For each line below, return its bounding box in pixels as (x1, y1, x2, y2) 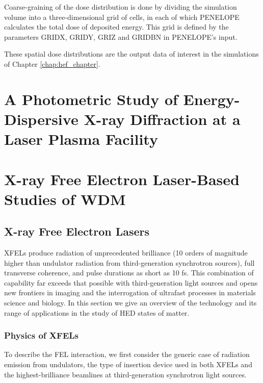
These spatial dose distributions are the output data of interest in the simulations (4, 48, 259, 59)
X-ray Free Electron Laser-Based (4, 168, 240, 189)
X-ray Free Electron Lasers (4, 223, 150, 239)
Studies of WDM (4, 188, 126, 209)
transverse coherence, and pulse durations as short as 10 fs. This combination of (4, 267, 254, 278)
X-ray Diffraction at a (84, 108, 241, 129)
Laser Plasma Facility (4, 129, 158, 149)
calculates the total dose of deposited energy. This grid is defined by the (4, 21, 229, 32)
